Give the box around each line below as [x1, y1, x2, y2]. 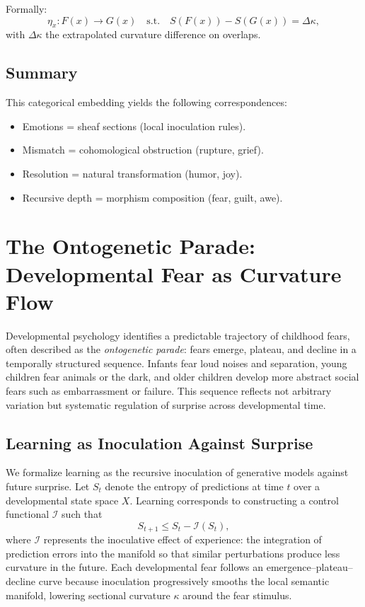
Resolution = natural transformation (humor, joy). [22, 166, 243, 180]
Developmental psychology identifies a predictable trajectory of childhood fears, [6, 328, 350, 342]
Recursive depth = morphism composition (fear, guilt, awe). [22, 190, 283, 204]
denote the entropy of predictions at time [105, 479, 284, 494]
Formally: [6, 1, 47, 16]
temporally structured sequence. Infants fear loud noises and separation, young [6, 355, 347, 370]
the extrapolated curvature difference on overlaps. [45, 27, 261, 42]
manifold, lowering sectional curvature [6, 587, 170, 602]
